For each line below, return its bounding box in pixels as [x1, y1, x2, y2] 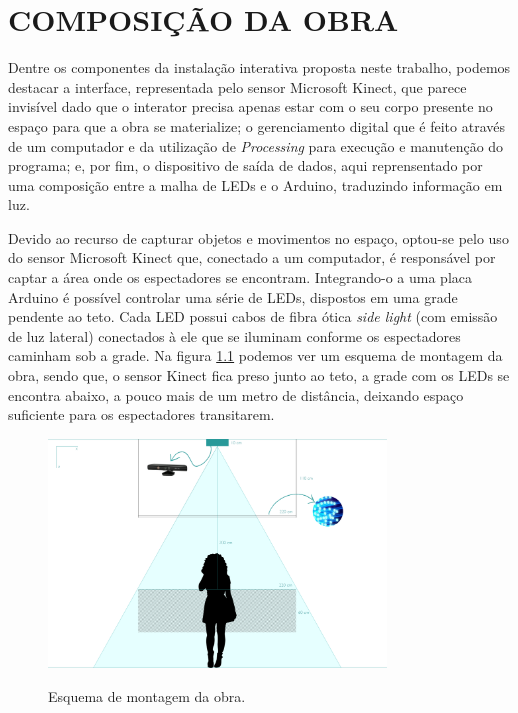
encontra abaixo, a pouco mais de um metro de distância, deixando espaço [8, 384, 464, 405]
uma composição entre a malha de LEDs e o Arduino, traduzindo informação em [8, 174, 503, 195]
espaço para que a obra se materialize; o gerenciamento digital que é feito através [8, 115, 505, 136]
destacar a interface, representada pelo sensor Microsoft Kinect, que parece [8, 76, 467, 97]
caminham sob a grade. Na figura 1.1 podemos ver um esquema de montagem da [8, 345, 503, 366]
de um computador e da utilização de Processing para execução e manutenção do [8, 135, 504, 156]
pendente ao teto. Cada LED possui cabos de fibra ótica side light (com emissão [8, 306, 498, 327]
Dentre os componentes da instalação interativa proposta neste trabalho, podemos [8, 57, 511, 78]
